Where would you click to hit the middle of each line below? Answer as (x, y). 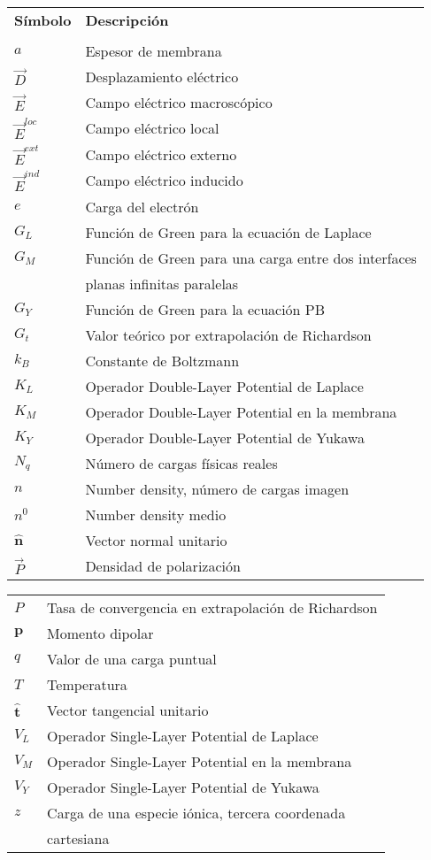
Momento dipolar (100, 633)
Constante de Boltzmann (162, 360)
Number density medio (156, 514)
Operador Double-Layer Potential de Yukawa (225, 437)
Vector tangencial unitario (128, 710)
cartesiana (78, 838)
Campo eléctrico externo (161, 154)
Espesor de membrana (154, 51)
